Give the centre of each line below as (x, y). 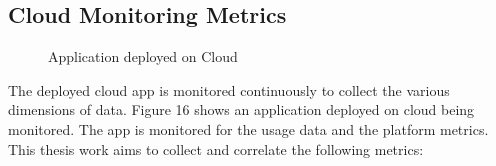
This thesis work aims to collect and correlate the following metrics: (216, 148)
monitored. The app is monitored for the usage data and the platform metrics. (248, 128)
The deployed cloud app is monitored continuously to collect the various (229, 89)
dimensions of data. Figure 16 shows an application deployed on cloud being (241, 109)
